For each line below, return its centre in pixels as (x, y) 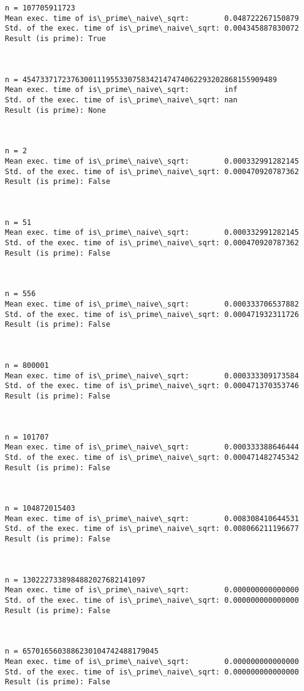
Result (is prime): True (55, 38)
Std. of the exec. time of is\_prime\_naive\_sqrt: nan (121, 100)
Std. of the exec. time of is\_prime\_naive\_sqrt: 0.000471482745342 (152, 457)
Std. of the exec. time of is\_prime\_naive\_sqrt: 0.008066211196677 (152, 529)
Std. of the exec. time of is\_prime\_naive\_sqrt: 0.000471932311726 (152, 314)
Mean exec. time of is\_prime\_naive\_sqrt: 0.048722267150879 (152, 18)
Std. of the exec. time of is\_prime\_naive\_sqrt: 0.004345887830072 (152, 29)
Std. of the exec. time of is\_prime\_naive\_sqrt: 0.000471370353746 (152, 386)
